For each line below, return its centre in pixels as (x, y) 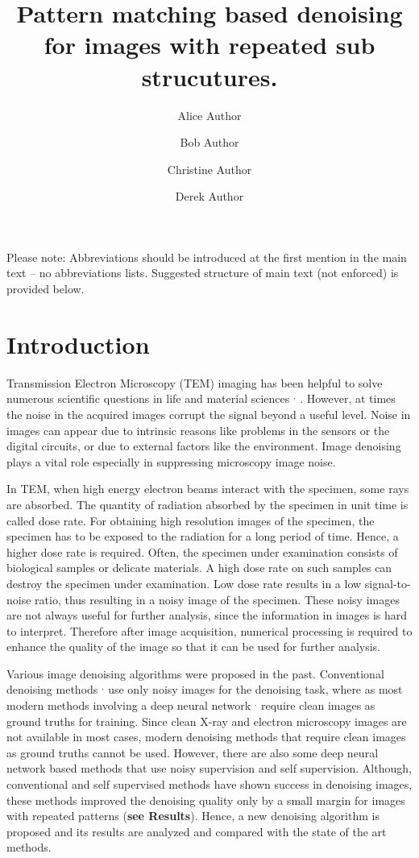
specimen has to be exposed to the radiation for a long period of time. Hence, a (203, 536)
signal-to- (388, 583)
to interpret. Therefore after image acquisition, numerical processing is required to (209, 630)
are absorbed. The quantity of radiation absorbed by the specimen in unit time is (207, 504)
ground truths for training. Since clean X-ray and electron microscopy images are (207, 721)
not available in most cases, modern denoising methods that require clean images (206, 737)
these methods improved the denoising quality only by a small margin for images (206, 800)
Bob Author (209, 142)
